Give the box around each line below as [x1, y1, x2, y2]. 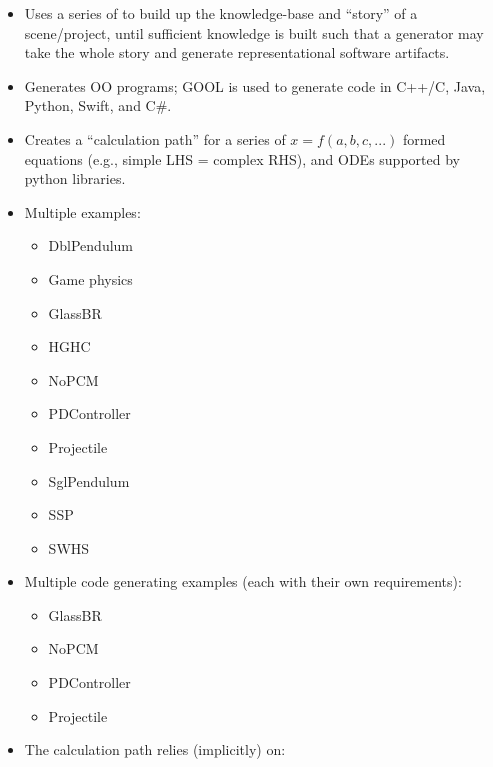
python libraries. [24, 168, 126, 189]
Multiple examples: [24, 201, 141, 222]
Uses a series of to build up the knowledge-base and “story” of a [24, 3, 418, 23]
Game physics [48, 268, 133, 289]
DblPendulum [48, 235, 134, 256]
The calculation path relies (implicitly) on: [24, 739, 286, 760]
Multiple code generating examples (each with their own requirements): [24, 571, 462, 592]
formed [402, 128, 446, 149]
